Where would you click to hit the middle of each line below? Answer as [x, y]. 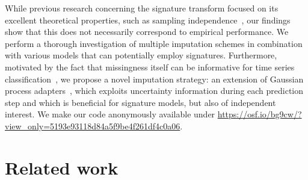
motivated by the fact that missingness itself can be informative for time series [150, 67]
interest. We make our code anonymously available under [110, 114]
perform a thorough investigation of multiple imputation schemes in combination [154, 43]
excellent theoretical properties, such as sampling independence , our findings [148, 20]
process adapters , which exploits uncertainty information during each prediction [154, 91]
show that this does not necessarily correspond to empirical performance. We [147, 32]
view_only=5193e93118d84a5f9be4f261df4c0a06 [93, 126]
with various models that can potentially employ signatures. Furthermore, [141, 55]
